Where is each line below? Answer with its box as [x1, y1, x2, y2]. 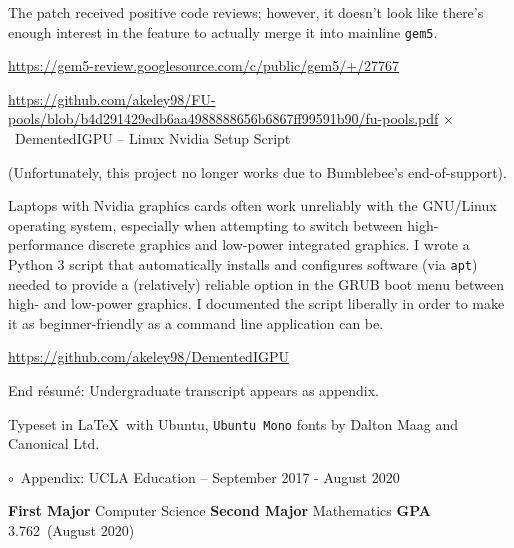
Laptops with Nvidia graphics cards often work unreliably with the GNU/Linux [8, 195, 497, 216]
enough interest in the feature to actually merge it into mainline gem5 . [8, 21, 438, 42]
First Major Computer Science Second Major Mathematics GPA [8, 500, 431, 521]
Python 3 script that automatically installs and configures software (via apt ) [8, 254, 478, 274]
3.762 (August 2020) [8, 520, 135, 541]
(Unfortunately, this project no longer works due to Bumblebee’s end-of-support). [8, 161, 507, 182]
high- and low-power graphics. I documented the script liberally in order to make [8, 293, 505, 314]
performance [8, 234, 84, 255]
